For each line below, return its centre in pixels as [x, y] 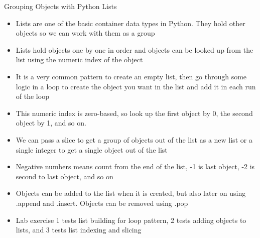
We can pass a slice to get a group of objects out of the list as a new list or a [134, 139]
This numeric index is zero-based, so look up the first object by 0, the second [134, 113]
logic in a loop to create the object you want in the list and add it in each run [136, 86]
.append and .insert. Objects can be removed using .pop [102, 203]
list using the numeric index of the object [79, 59]
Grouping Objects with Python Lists [60, 6]
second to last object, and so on [64, 176]
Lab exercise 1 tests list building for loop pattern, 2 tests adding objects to [131, 220]
